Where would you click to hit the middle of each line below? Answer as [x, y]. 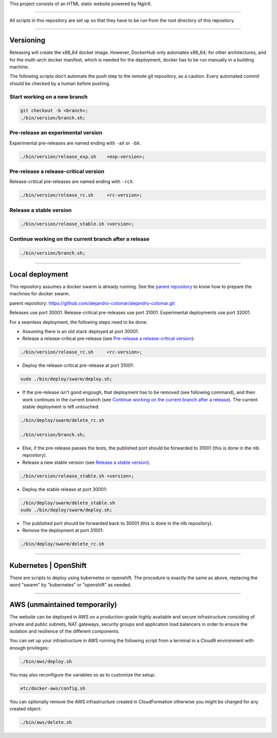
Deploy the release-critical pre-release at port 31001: [78, 365]
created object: [26, 709]
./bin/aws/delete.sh [46, 722]
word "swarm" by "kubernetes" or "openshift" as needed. [71, 585]
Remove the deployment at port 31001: [63, 530]
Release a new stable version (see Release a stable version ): [86, 462]
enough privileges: [29, 648]
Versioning [27, 40]
